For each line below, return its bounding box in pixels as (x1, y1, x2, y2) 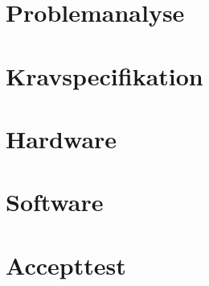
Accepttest (6, 248, 126, 281)
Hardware (6, 122, 117, 155)
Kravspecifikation (6, 59, 203, 92)
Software (6, 185, 104, 218)
